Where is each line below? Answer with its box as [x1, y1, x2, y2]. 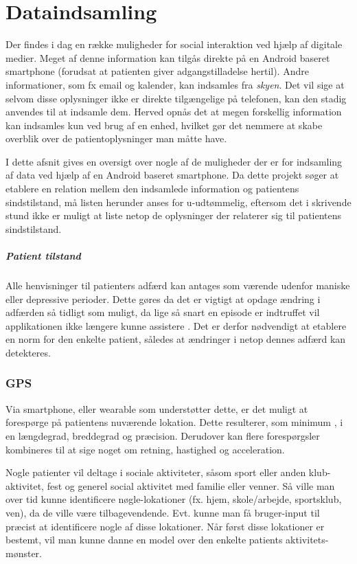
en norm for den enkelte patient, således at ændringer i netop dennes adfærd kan [5, 332, 346, 346]
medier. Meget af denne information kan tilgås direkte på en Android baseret [5, 50, 330, 65]
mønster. [5, 545, 43, 560]
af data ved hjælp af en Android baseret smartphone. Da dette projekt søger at [5, 168, 339, 182]
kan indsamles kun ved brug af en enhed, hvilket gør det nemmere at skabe [5, 117, 323, 132]
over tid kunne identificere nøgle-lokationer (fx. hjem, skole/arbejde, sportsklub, [5, 492, 342, 506]
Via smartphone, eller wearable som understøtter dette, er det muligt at [5, 401, 308, 416]
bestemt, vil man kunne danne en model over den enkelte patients [5, 532, 283, 547]
